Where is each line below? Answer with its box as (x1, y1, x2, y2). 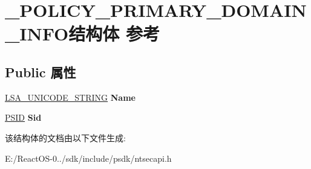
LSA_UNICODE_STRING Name (5, 91, 136, 103)
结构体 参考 (68, 21, 160, 46)
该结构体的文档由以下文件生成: (5, 131, 126, 144)
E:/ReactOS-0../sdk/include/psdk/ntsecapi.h (5, 151, 172, 164)
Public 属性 (5, 62, 76, 81)
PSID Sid (5, 111, 42, 124)
